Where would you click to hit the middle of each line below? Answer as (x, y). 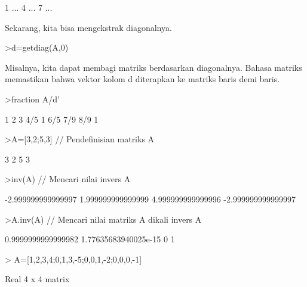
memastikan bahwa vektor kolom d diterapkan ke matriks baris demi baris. (142, 79)
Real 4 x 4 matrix (37, 279)
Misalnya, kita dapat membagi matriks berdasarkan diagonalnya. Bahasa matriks (153, 67)
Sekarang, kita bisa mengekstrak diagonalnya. (88, 27)
